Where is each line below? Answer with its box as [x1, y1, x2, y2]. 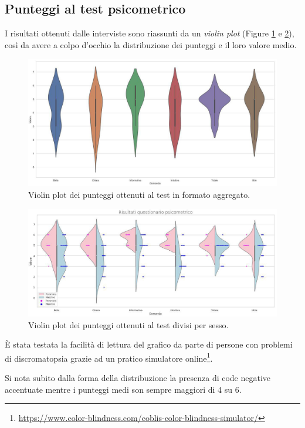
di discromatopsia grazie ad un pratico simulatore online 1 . [5, 350, 213, 364]
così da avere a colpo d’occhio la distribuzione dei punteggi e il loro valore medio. [5, 38, 297, 50]
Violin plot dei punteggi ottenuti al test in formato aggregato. [28, 188, 250, 200]
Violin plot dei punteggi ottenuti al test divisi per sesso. [28, 318, 229, 331]
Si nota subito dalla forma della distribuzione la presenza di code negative [5, 372, 271, 383]
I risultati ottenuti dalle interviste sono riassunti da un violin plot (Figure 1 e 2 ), [5, 27, 294, 39]
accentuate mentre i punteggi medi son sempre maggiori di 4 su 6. [5, 383, 242, 395]
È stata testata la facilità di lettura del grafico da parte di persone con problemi [5, 338, 293, 351]
